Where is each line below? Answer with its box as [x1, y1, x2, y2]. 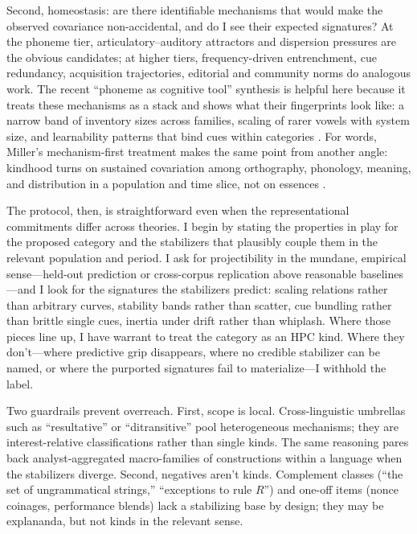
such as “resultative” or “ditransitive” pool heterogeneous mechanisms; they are [6, 417, 399, 434]
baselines [360, 265, 403, 281]
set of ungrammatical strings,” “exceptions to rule [6, 481, 252, 498]
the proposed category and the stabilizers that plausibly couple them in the [6, 233, 378, 250]
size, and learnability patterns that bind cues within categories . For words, [6, 127, 377, 144]
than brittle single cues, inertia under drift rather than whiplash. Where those [6, 312, 391, 329]
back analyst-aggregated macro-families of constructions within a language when [6, 450, 403, 466]
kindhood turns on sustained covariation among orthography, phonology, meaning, [6, 158, 411, 175]
